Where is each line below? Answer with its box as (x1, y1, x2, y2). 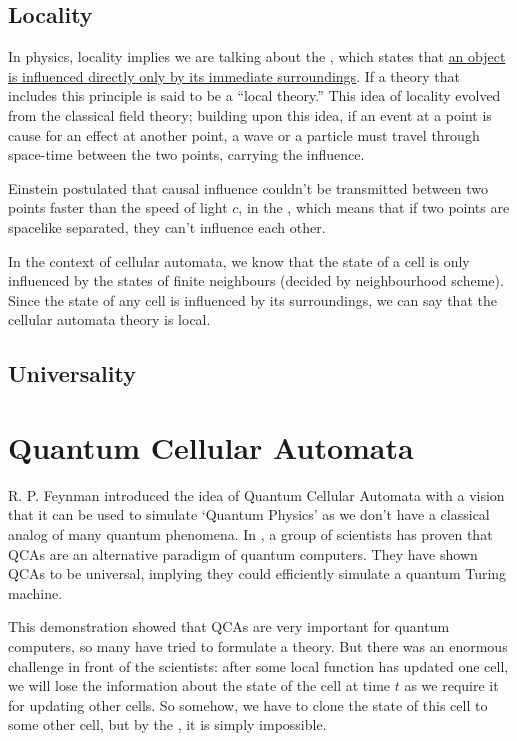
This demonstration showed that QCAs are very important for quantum (8, 616, 450, 637)
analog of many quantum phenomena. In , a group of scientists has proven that (8, 524, 493, 545)
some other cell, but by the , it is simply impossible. (8, 714, 327, 735)
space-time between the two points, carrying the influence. (8, 144, 365, 165)
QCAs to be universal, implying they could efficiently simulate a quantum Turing (8, 563, 507, 584)
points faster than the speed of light (8, 197, 228, 218)
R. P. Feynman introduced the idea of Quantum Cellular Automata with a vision (8, 484, 505, 505)
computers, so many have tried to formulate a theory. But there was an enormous (8, 635, 508, 656)
